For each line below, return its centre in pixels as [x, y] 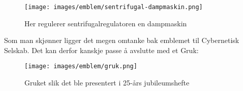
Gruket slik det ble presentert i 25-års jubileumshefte [107, 83]
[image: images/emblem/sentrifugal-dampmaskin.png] [114, 7]
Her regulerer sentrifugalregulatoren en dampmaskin [106, 23]
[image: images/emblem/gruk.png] [81, 66]
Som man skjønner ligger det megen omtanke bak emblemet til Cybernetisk [122, 40]
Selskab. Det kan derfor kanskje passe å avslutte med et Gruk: [101, 50]
